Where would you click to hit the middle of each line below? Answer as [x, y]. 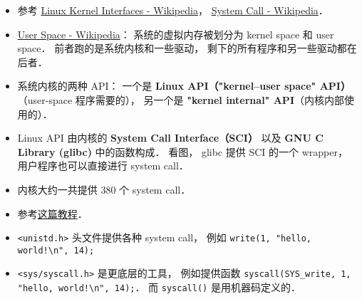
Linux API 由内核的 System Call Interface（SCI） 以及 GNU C [170, 138]
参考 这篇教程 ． [52, 213]
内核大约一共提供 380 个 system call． [104, 189]
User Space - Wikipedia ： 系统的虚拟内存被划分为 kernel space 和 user [176, 34]
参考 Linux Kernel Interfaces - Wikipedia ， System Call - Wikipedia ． [173, 10]
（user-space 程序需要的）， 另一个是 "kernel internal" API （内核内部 [181, 99]
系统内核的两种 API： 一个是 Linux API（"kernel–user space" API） [184, 86]
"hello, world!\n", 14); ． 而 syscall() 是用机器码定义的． [159, 287]
